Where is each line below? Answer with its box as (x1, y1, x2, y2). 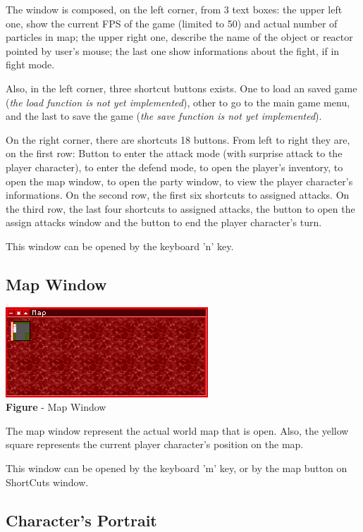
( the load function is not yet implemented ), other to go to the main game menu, (6, 94, 350, 109)
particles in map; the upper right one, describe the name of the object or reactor (6, 30, 353, 44)
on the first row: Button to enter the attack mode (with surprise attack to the (6, 146, 343, 161)
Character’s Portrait (6, 509, 157, 531)
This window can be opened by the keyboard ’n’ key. (6, 238, 234, 253)
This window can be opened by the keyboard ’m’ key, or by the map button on (6, 461, 347, 476)
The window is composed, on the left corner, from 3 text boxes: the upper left (6, 2, 343, 16)
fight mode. (6, 57, 55, 72)
